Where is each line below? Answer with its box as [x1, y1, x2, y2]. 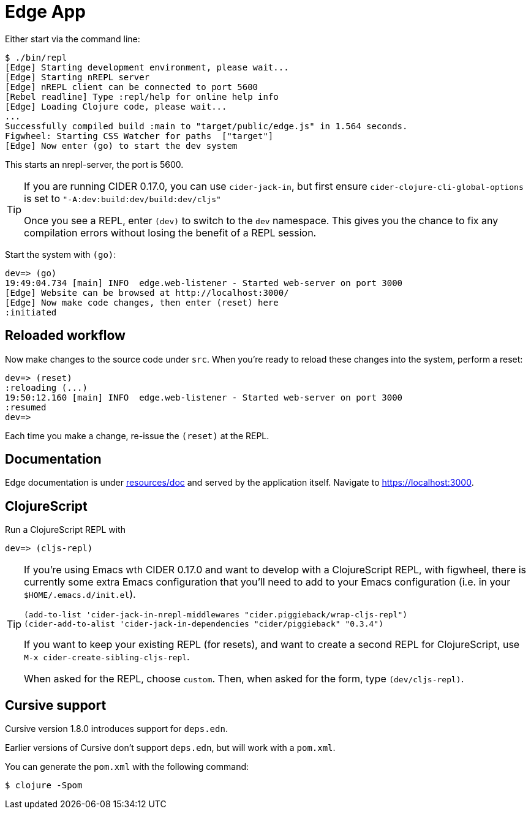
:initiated [5, 307, 57, 317]
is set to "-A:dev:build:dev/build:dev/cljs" [24, 192, 221, 205]
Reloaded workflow [5, 328, 126, 344]
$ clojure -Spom [5, 780, 83, 791]
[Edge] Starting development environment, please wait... [5, 62, 289, 72]
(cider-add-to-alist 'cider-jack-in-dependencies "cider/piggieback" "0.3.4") [24, 619, 383, 629]
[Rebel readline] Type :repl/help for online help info [5, 91, 279, 102]
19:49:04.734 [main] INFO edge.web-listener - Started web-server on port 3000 [5, 277, 403, 288]
